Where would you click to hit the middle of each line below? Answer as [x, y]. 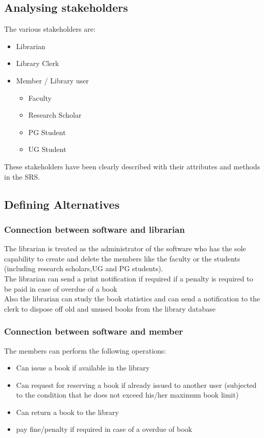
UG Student [47, 149]
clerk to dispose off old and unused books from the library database [110, 308]
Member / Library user [52, 80]
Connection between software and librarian [94, 229]
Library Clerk [38, 63]
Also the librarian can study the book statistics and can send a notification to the [132, 299]
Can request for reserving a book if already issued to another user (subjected [136, 385]
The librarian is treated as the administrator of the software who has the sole [125, 248]
